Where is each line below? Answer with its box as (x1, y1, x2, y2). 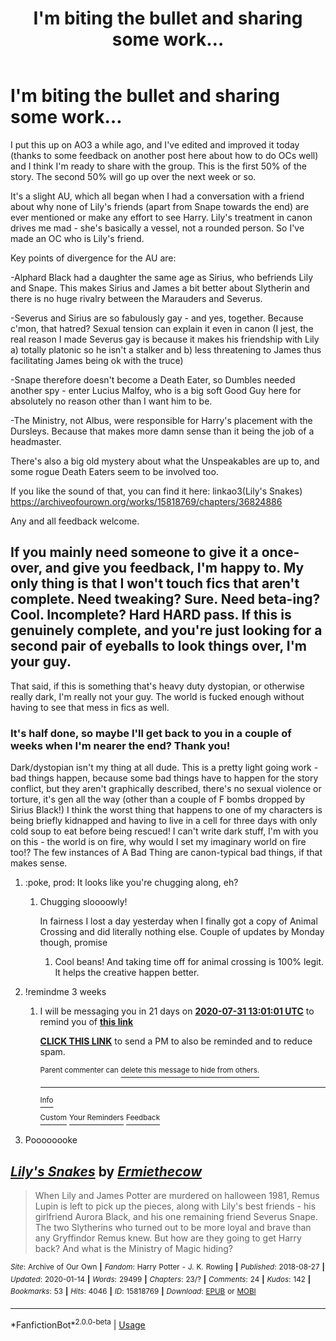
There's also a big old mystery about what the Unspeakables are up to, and (10, 455, 320, 467)
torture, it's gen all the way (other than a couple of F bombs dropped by (10, 793, 306, 806)
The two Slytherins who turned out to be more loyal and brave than (34, 1222, 312, 1234)
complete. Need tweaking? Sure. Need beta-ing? (10, 591, 321, 608)
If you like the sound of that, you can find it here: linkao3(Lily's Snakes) (10, 485, 303, 497)
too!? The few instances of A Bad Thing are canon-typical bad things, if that (10, 847, 323, 859)
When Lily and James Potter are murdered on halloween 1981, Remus (34, 1190, 320, 1202)
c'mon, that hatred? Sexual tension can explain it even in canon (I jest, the (10, 322, 314, 334)
